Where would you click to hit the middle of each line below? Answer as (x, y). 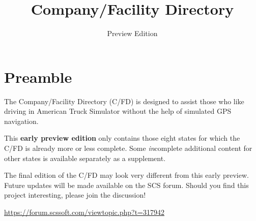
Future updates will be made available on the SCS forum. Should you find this (126, 185)
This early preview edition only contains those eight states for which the (122, 138)
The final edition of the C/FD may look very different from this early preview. (126, 175)
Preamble (38, 76)
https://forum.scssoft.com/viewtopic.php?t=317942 (84, 212)
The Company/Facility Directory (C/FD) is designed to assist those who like (124, 101)
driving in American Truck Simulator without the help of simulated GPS (118, 111)
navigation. (21, 121)
